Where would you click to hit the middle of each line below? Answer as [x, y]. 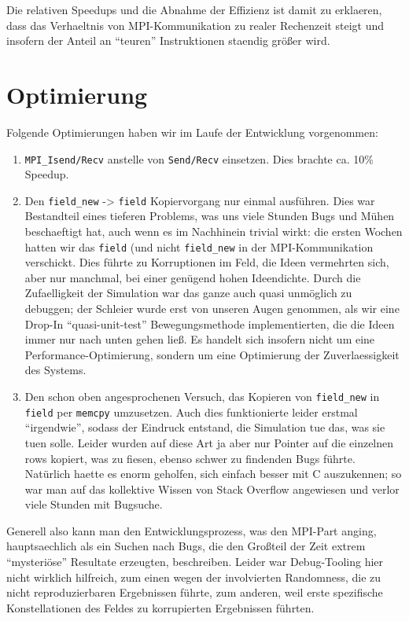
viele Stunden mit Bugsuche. [94, 504]
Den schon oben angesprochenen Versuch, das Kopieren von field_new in [202, 396]
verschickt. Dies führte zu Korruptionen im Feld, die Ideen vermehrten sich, [207, 262]
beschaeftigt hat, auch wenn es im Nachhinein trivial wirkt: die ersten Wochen [214, 231]
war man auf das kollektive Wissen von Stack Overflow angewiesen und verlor [212, 489]
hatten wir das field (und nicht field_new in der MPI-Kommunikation [199, 246]
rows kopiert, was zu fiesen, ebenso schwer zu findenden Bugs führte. [190, 458]
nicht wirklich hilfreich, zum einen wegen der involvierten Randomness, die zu [194, 577]
